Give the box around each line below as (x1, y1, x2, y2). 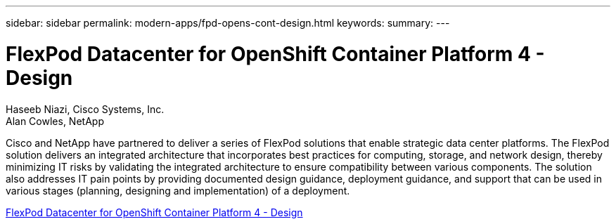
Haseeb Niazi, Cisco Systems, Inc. (6, 103, 165, 115)
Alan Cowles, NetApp (6, 114, 104, 127)
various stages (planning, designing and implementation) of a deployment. (6, 184, 350, 197)
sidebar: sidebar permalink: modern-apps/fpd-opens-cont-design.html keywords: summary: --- (6, 17, 450, 29)
